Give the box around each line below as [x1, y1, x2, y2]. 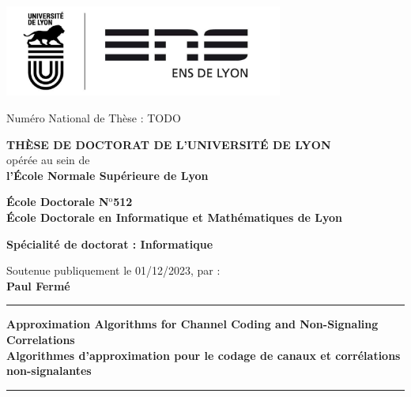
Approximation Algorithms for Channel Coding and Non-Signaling [6, 316, 379, 332]
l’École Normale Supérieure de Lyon [6, 167, 209, 183]
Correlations [6, 331, 75, 347]
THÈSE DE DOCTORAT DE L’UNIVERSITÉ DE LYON [6, 136, 331, 152]
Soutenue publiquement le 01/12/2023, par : [6, 262, 221, 279]
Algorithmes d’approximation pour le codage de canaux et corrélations [6, 346, 401, 363]
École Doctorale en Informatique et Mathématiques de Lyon [6, 208, 343, 225]
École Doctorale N [6, 193, 109, 210]
